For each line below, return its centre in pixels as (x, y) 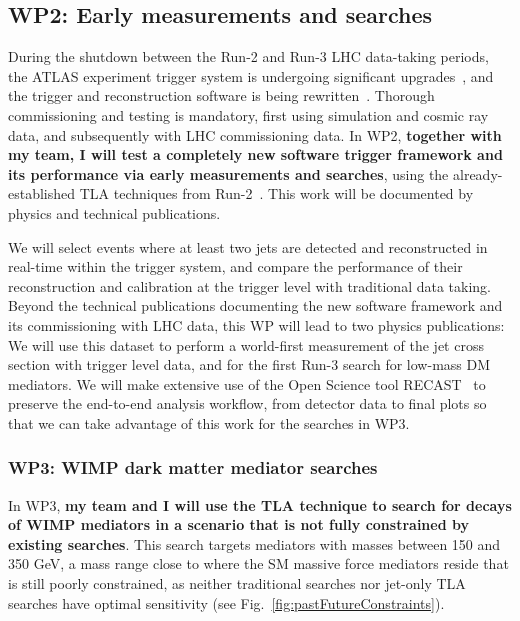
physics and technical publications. (114, 212)
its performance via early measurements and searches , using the (228, 173)
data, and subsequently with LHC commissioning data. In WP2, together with (255, 134)
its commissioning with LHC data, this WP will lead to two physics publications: (256, 324)
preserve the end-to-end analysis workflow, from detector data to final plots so (247, 403)
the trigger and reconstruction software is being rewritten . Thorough (221, 95)
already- (478, 173)
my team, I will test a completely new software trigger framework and (255, 154)
